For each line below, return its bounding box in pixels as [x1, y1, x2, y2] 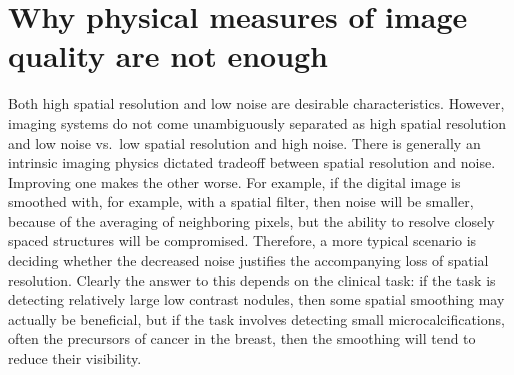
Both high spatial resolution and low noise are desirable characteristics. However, [8, 93, 505, 114]
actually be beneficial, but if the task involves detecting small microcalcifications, [8, 308, 505, 329]
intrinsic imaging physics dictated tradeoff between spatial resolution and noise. [8, 152, 496, 173]
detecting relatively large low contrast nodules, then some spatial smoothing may [8, 289, 505, 310]
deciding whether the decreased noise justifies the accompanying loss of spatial [8, 250, 489, 271]
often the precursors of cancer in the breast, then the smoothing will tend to [8, 328, 476, 349]
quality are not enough [8, 35, 329, 76]
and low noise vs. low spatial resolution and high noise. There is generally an [8, 132, 481, 153]
